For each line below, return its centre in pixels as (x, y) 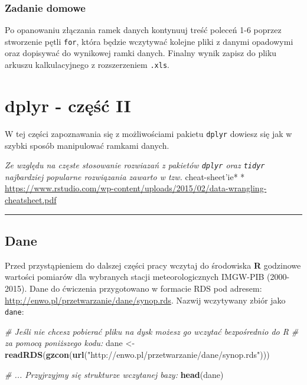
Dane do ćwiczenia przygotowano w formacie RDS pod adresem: (146, 288)
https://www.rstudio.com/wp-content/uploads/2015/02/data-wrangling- (136, 188)
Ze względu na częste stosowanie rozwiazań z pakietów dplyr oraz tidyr (135, 165)
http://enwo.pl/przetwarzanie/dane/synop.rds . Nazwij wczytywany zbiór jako (145, 300)
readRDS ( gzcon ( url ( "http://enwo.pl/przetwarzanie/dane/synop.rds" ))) (137, 354)
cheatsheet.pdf (31, 199)
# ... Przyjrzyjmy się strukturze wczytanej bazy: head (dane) (114, 374)
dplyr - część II (68, 105)
